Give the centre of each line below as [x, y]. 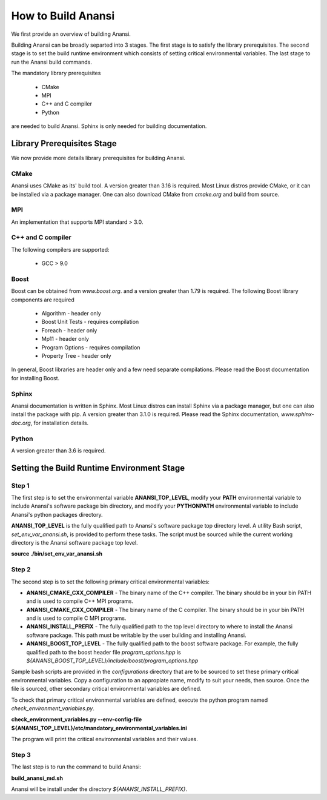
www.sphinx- [297, 414]
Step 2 [21, 570]
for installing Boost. [35, 378]
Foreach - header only [69, 330]
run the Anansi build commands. [51, 62]
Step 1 [20, 485]
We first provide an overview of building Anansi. [71, 34]
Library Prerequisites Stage [64, 143]
